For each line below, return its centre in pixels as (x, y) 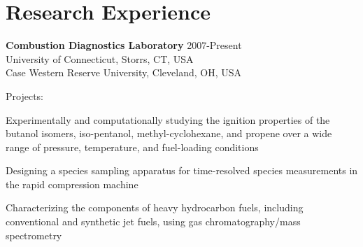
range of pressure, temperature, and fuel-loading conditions (132, 147)
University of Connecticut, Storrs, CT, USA (100, 58)
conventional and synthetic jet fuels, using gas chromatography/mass (153, 221)
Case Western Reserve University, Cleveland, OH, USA (123, 72)
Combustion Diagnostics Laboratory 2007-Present (124, 45)
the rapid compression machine (72, 184)
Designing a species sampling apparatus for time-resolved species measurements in (182, 170)
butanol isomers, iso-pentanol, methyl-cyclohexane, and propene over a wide (169, 133)
